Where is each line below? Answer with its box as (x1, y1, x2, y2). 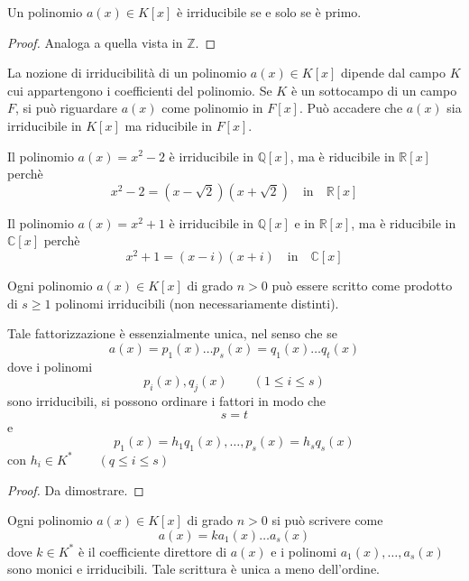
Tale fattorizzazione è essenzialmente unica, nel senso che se (7, 324, 337, 343)
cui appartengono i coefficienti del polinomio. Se (7, 80, 272, 99)
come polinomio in (161, 98, 263, 117)
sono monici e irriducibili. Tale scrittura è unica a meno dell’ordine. (7, 559, 380, 578)
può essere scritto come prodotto (271, 276, 453, 295)
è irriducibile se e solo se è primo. (177, 3, 362, 21)
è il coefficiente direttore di (78, 541, 227, 560)
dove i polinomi (7, 356, 93, 375)
